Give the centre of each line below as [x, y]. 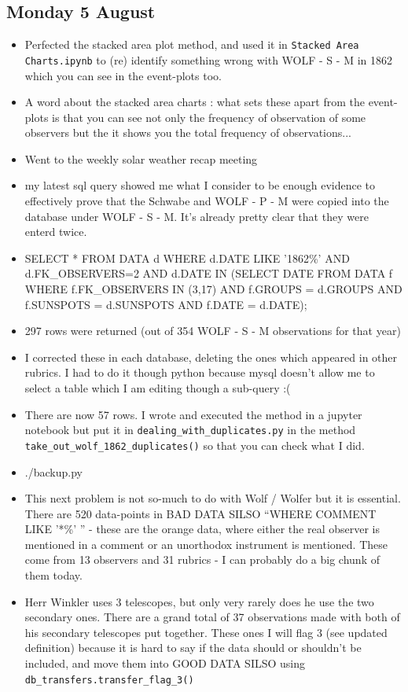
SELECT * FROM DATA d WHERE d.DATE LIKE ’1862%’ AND [187, 258]
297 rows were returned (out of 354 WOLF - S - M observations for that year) [213, 331]
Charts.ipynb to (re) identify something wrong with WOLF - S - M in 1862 [208, 59]
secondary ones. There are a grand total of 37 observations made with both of [212, 617]
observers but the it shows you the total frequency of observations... [188, 133]
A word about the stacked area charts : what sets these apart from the [195, 102]
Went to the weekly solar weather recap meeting [141, 158]
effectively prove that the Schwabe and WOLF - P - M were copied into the [207, 201]
